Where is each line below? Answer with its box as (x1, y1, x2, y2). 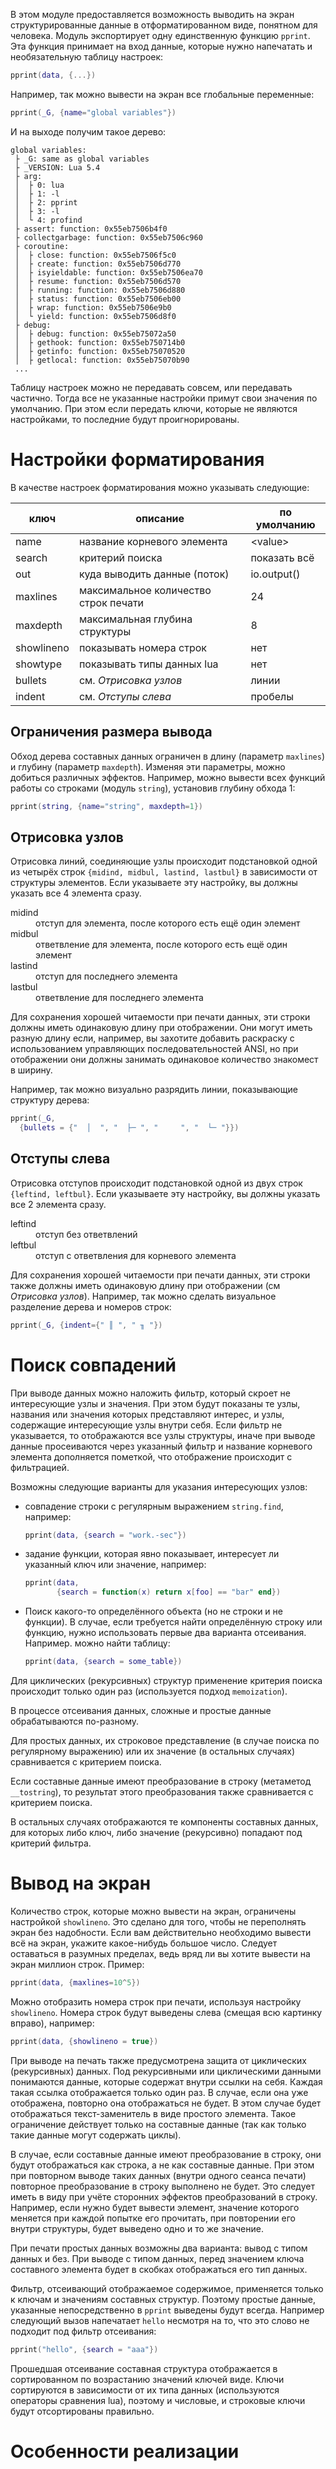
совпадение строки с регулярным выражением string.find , (24, 1500, 284, 1512)
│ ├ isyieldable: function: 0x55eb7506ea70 (14, 267, 203, 278)
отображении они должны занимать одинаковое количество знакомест (10, 1054, 319, 1066)
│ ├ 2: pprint (14, 197, 78, 208)
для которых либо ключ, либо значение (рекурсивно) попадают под (10, 1827, 303, 1839)
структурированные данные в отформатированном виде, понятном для (10, 19, 318, 31)
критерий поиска (78, 550, 163, 564)
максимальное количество (78, 583, 212, 597)
